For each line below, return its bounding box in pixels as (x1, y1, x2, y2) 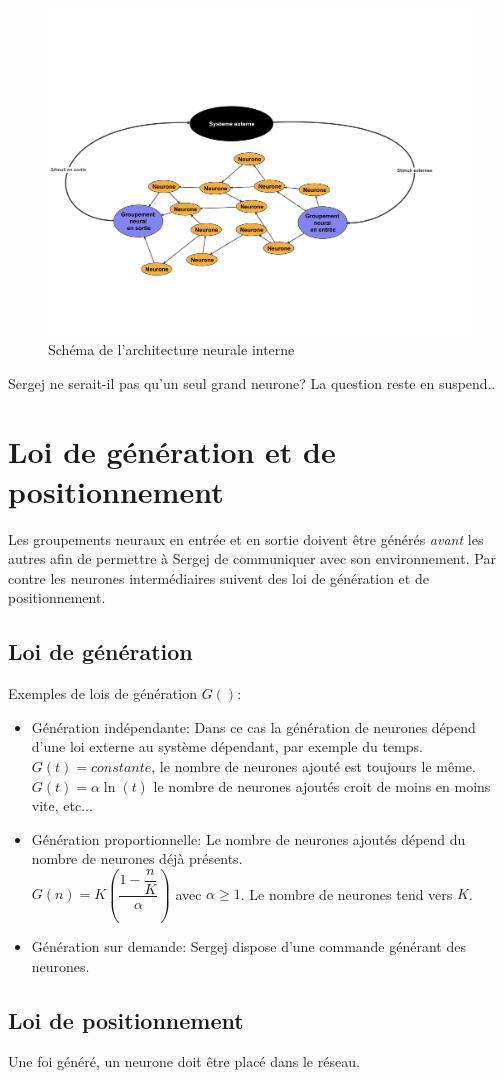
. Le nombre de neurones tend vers (240, 883, 453, 904)
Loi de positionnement (8, 1004, 244, 1035)
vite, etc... (31, 795, 93, 816)
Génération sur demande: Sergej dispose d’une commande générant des (31, 936, 466, 956)
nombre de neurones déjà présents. (31, 848, 243, 869)
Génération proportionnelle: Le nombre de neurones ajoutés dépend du (31, 828, 466, 849)
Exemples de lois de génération (8, 683, 197, 704)
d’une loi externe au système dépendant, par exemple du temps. (31, 736, 423, 757)
